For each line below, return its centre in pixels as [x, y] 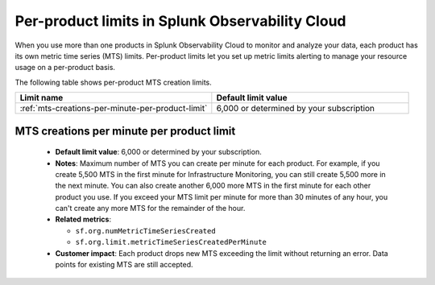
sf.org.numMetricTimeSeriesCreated [146, 231]
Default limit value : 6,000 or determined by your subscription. [158, 152]
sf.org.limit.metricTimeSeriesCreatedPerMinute [171, 242]
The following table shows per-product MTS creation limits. [114, 82]
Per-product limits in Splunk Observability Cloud [180, 21]
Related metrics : [83, 219]
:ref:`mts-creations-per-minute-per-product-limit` [114, 109]
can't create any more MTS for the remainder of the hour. [150, 209]
